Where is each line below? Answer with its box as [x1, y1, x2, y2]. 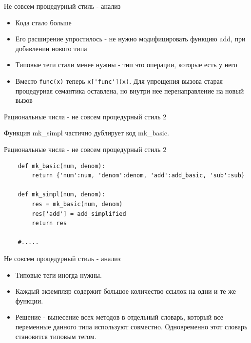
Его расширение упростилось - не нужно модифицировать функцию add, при [15, 34, 246, 44]
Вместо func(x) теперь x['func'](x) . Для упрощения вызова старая [15, 76, 223, 86]
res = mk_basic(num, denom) [32, 200, 123, 208]
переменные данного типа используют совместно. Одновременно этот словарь [15, 321, 248, 331]
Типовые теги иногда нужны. [15, 269, 102, 280]
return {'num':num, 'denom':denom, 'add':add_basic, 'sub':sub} [32, 172, 245, 179]
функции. [15, 295, 43, 305]
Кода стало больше [15, 17, 72, 27]
